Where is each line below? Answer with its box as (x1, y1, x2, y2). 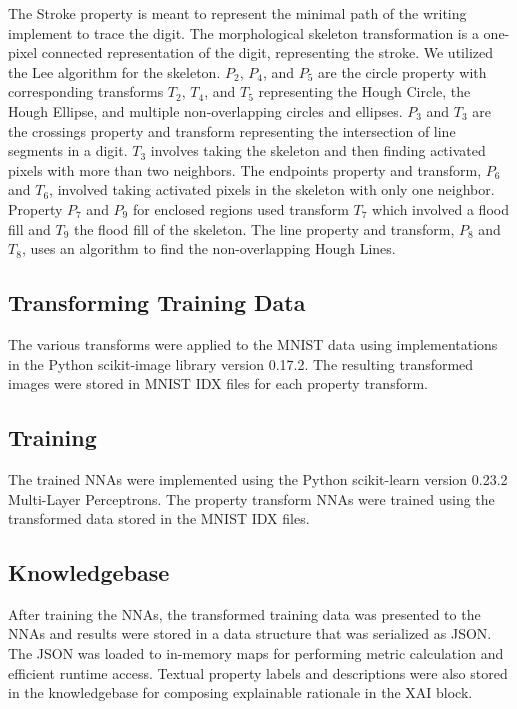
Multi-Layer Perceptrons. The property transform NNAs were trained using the (8, 488, 495, 509)
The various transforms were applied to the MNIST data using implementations (8, 333, 498, 354)
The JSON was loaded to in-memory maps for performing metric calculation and (8, 643, 504, 664)
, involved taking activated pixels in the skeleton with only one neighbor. (49, 179, 495, 200)
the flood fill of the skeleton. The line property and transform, (74, 218, 455, 239)
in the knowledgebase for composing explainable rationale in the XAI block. (8, 682, 473, 703)
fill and (8, 218, 51, 239)
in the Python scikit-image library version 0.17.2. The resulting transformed (8, 353, 474, 374)
